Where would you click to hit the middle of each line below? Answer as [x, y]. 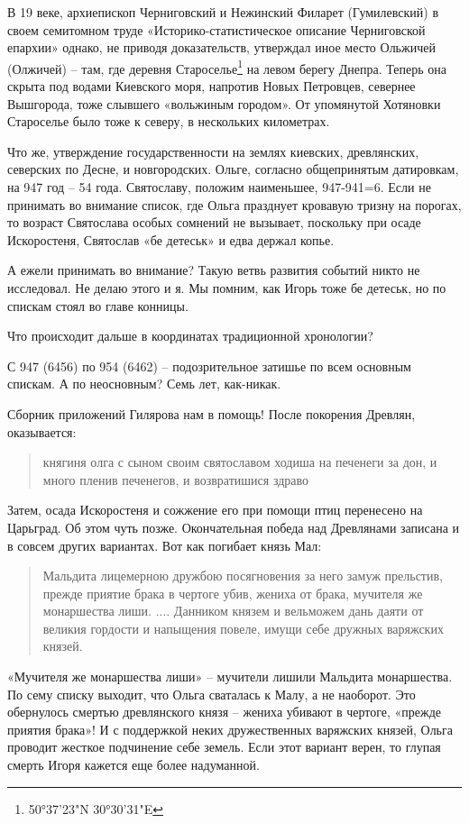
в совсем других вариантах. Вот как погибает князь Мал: [165, 545]
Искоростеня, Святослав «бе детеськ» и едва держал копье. [171, 239]
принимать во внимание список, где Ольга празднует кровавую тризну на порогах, [234, 204]
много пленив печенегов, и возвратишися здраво [176, 479]
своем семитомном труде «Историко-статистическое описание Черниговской [216, 29]
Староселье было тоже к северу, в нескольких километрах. [169, 121]
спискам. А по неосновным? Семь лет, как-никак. [144, 384]
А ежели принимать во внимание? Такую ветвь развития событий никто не [214, 270]
